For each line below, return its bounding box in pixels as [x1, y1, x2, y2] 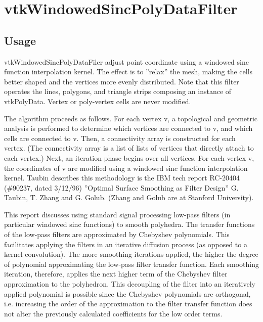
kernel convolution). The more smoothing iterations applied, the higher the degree [4, 249, 258, 259]
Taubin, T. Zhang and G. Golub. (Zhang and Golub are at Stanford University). [4, 192, 254, 203]
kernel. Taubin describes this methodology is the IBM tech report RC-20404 [4, 172, 240, 183]
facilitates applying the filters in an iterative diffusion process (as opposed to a [4, 239, 247, 249]
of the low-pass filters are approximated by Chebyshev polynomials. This [4, 229, 230, 240]
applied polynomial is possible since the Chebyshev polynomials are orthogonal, [4, 288, 251, 299]
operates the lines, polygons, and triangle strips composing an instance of [4, 86, 232, 97]
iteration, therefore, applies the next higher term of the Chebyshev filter [4, 268, 228, 279]
